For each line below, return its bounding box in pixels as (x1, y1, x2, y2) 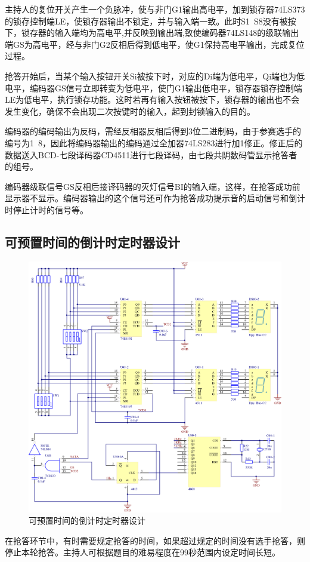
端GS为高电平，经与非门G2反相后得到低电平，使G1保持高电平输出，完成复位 (5, 38, 305, 50)
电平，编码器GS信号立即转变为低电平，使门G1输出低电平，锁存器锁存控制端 (5, 81, 302, 94)
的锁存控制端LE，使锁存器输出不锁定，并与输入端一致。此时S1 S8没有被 (5, 14, 288, 27)
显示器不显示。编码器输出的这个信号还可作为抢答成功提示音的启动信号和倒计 (5, 192, 305, 204)
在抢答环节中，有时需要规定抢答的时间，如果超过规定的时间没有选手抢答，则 (5, 534, 305, 546)
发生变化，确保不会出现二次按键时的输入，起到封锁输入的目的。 (5, 105, 255, 117)
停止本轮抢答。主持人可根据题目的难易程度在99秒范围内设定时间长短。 (5, 546, 280, 558)
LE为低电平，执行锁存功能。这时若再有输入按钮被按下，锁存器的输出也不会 (5, 93, 300, 106)
